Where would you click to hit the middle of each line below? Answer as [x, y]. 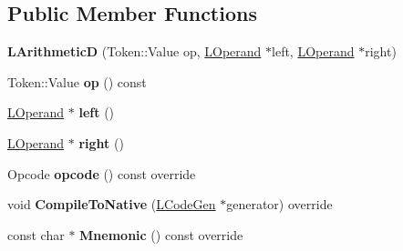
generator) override [279, 204]
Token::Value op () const [77, 81]
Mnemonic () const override [161, 234]
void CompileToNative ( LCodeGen [112, 204]
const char [36, 234]
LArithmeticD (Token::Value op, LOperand [134, 51]
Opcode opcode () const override [102, 173]
